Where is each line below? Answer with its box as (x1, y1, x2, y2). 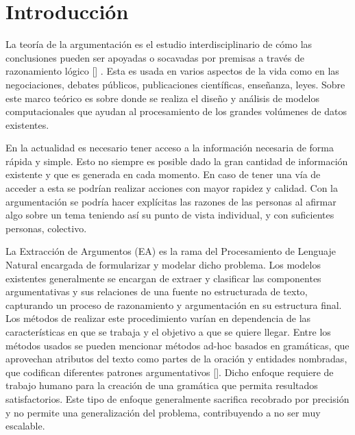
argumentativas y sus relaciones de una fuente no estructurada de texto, (5, 284, 308, 299)
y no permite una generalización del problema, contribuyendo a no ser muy (5, 405, 321, 419)
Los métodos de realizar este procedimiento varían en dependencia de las (5, 311, 311, 325)
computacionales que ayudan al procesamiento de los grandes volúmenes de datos (5, 104, 347, 119)
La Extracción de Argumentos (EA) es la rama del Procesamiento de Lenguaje (5, 244, 336, 258)
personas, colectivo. (5, 221, 87, 235)
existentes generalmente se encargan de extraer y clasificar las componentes (5, 271, 321, 285)
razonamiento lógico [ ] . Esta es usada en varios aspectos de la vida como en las (5, 64, 339, 78)
